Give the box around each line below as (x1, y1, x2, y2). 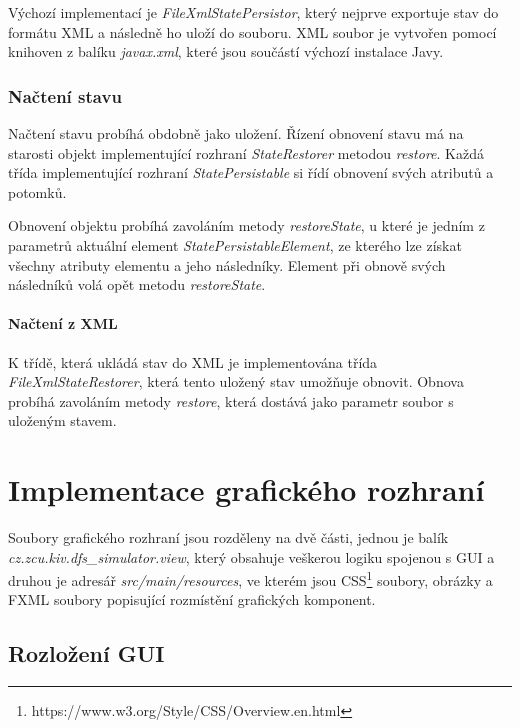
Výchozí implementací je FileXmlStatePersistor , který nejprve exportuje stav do (8, 2, 499, 22)
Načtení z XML (8, 313, 118, 334)
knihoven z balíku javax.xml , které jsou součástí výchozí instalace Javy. (8, 41, 444, 62)
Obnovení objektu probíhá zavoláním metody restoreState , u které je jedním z (8, 215, 485, 236)
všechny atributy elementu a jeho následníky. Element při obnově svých (8, 254, 446, 275)
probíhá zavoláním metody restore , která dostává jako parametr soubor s (8, 390, 454, 411)
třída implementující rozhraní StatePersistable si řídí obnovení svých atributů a (8, 162, 494, 183)
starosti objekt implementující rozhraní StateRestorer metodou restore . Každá (8, 142, 484, 163)
